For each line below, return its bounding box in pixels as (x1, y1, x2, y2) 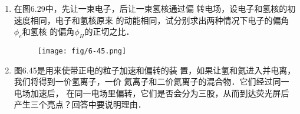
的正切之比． (84, 25, 134, 38)
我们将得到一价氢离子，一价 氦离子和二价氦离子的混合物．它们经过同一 (14, 75, 289, 88)
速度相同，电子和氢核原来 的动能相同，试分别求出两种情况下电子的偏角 (14, 14, 289, 26)
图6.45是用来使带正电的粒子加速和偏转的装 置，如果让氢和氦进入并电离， (14, 63, 296, 76)
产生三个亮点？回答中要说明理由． (14, 98, 146, 110)
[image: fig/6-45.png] (37, 46, 127, 55)
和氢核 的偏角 (22, 25, 75, 38)
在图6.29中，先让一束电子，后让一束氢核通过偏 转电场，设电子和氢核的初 (14, 2, 296, 14)
